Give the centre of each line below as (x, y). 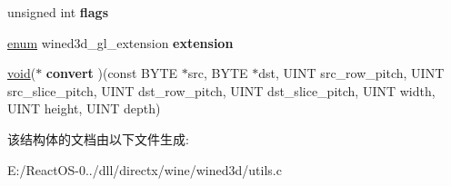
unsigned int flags (58, 12)
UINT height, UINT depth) (84, 108)
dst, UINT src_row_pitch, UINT (351, 73)
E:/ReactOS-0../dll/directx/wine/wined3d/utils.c (145, 169)
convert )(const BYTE (112, 73)
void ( (22, 73)
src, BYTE (218, 73)
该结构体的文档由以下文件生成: (98, 138)
